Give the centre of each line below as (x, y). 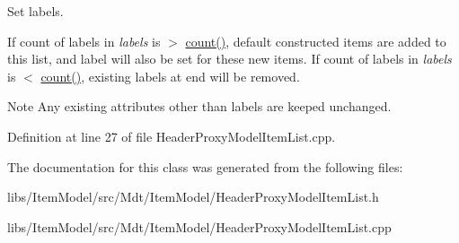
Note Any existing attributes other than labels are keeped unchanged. (199, 106)
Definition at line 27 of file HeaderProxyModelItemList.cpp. (172, 136)
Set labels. (35, 11)
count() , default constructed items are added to (316, 41)
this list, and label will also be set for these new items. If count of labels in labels (229, 59)
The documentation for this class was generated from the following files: (205, 166)
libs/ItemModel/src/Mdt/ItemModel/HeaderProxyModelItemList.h (193, 197)
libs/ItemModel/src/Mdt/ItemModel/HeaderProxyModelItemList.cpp (199, 226)
